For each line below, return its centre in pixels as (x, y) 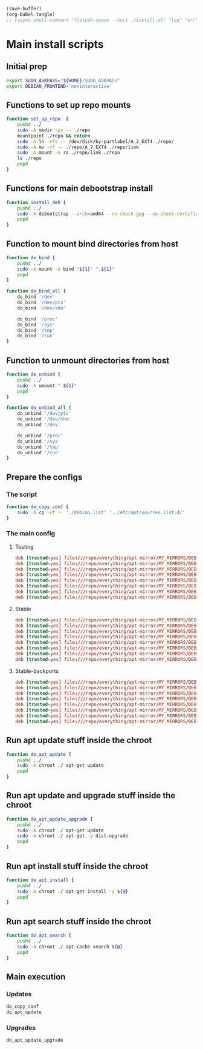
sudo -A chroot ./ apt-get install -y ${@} (73, 891)
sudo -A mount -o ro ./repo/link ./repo (69, 153)
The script (22, 494)
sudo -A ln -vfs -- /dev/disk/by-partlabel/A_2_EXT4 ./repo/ (95, 141)
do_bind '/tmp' (36, 330)
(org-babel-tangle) (31, 14)
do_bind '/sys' (36, 325)
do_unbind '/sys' (39, 441)
